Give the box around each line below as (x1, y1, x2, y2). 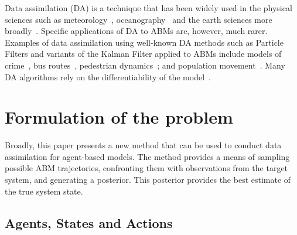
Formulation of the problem (5, 105, 233, 129)
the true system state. (5, 185, 83, 197)
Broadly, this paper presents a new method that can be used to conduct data (5, 139, 282, 151)
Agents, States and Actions (5, 213, 173, 231)
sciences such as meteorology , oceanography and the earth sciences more (5, 13, 272, 25)
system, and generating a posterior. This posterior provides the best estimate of (5, 173, 291, 186)
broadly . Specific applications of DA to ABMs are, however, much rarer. (5, 25, 268, 37)
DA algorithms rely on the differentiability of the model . (5, 70, 211, 83)
